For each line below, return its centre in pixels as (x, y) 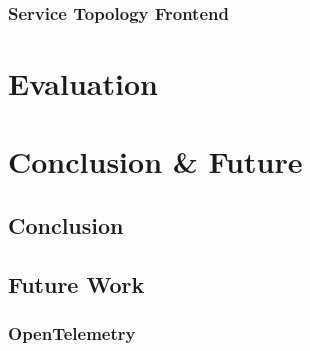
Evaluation (83, 83)
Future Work (76, 283)
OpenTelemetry (72, 333)
